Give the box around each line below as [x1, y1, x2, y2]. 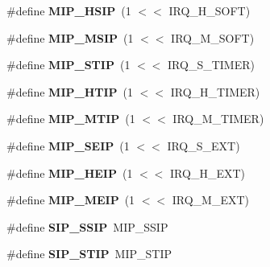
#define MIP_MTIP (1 [6, 110, 135, 127]
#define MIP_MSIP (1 [6, 29, 134, 46]
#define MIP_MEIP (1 [6, 191, 135, 208]
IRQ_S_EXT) [167, 137, 240, 154]
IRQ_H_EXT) [170, 164, 245, 181]
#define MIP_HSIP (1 [6, 2, 131, 18]
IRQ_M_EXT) [172, 191, 250, 208]
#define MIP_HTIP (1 [6, 83, 134, 100]
